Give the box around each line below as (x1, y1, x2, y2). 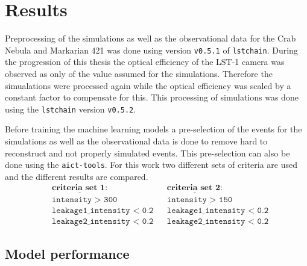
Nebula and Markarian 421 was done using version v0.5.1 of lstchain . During (5, 43, 298, 56)
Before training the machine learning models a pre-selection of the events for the (5, 123, 302, 135)
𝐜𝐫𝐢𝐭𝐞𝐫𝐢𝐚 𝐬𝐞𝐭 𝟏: (52, 184, 108, 193)
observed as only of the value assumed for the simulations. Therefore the (5, 67, 273, 79)
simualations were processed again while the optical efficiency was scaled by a (5, 79, 291, 91)
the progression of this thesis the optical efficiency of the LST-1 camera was (5, 55, 285, 68)
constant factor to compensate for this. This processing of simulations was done (5, 91, 299, 104)
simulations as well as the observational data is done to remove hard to (5, 135, 268, 147)
